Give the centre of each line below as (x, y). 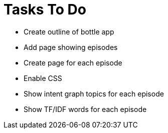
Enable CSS (43, 78)
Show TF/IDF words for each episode (85, 109)
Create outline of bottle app (69, 31)
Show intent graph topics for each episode (94, 93)
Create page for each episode (73, 62)
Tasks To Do (45, 9)
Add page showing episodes (71, 47)
